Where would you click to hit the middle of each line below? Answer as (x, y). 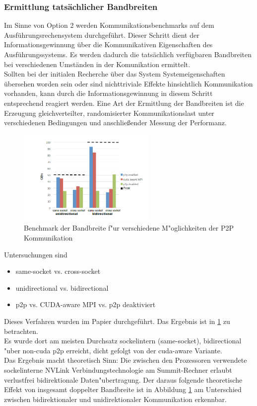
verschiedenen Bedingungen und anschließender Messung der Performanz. (115, 122)
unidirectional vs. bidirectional (62, 287)
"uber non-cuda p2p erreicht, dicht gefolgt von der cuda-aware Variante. (113, 350)
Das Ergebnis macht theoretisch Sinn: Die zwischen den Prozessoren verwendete (126, 360)
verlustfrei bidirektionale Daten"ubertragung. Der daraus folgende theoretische (123, 379)
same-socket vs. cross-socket (58, 271)
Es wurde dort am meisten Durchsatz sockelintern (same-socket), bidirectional (123, 341)
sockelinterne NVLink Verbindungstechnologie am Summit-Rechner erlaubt (118, 369)
